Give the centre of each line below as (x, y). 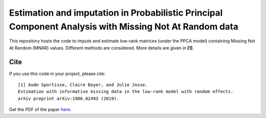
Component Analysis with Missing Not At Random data (124, 26)
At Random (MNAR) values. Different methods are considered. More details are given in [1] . (101, 48)
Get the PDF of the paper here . (40, 110)
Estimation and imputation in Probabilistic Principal (116, 13)
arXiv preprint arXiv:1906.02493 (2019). (68, 98)
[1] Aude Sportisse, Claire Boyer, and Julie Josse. (83, 85)
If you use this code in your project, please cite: (57, 73)
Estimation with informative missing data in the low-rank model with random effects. (126, 92)
